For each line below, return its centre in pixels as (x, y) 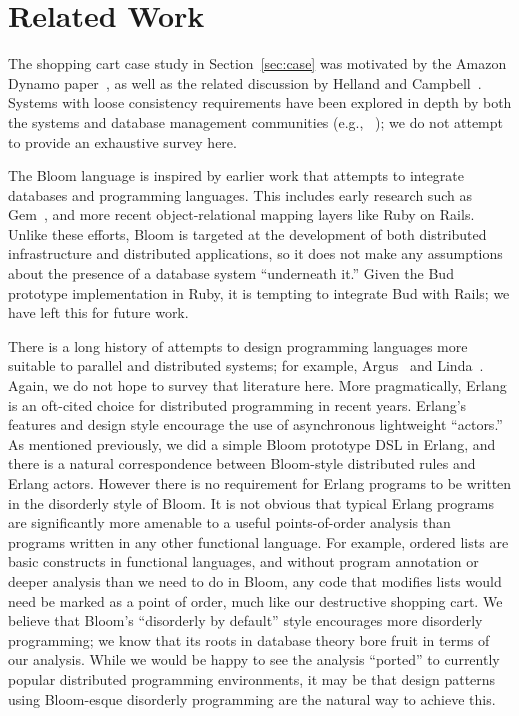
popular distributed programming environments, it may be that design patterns (252, 678)
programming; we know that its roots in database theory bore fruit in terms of (249, 639)
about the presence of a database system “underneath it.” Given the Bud (231, 273)
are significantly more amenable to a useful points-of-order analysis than (229, 522)
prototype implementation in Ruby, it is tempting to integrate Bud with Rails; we (259, 292)
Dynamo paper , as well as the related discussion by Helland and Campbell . (245, 82)
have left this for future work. (98, 312)
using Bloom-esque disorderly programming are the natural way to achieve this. (252, 698)
